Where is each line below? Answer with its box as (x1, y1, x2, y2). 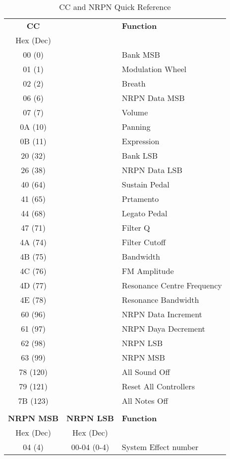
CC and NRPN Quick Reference (59, 1, 171, 12)
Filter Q (121, 222, 150, 233)
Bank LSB (121, 150, 158, 161)
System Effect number (121, 441, 199, 453)
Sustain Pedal (121, 179, 170, 190)
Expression (121, 135, 160, 147)
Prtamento (121, 193, 159, 204)
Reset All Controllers (121, 380, 195, 392)
